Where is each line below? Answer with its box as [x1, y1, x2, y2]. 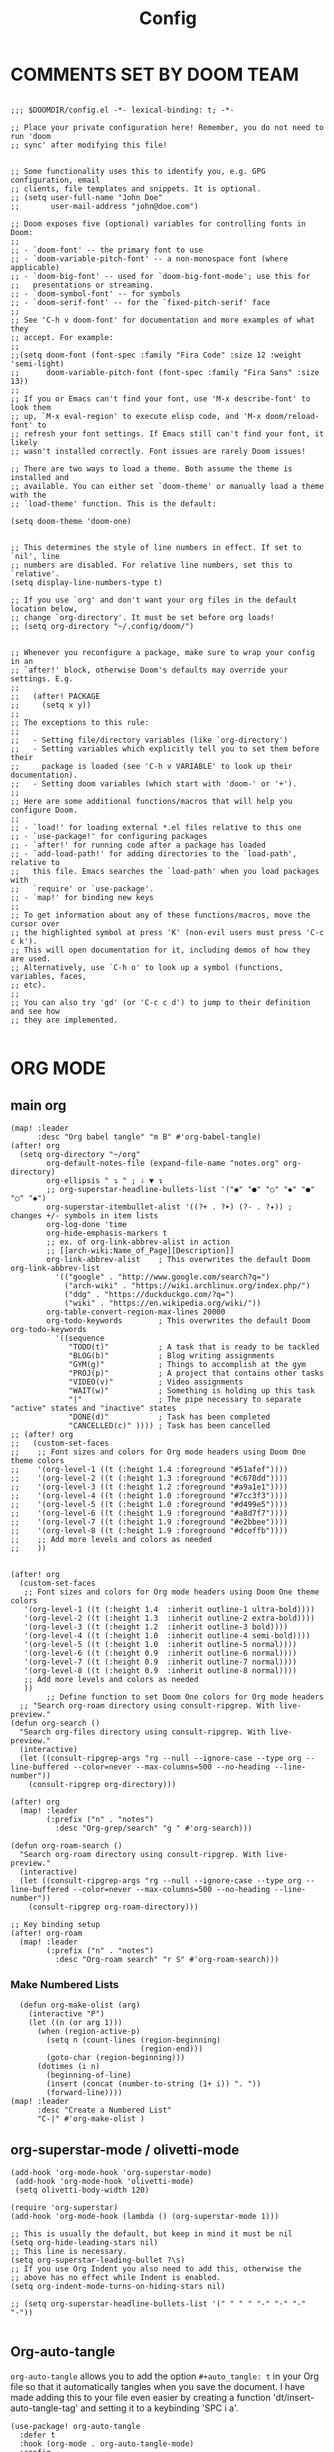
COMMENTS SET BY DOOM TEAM [10, 63, 300, 86]
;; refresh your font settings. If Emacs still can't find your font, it [10, 428, 325, 439]
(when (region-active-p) [36, 2027, 141, 2037]
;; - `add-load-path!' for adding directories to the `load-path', [10, 848, 298, 859]
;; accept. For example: [10, 332, 114, 342]
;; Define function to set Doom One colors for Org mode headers [46, 1692, 325, 1702]
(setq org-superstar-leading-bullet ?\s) [10, 2255, 186, 2266]
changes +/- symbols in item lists [10, 1210, 159, 1221]
